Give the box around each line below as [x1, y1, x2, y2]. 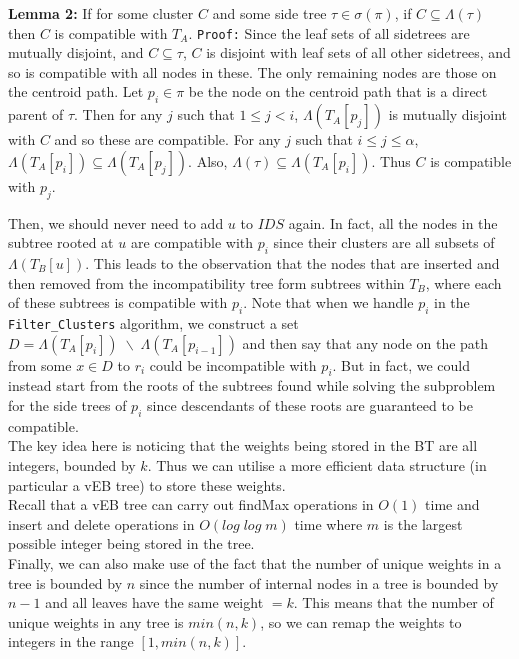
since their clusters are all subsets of [273, 232, 495, 253]
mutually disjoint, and [8, 42, 144, 63]
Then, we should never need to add [8, 212, 224, 233]
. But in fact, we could [332, 354, 471, 375]
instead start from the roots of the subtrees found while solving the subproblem [8, 375, 496, 396]
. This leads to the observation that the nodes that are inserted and [85, 253, 500, 274]
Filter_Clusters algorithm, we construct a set [8, 313, 299, 333]
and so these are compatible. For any [54, 129, 281, 150]
